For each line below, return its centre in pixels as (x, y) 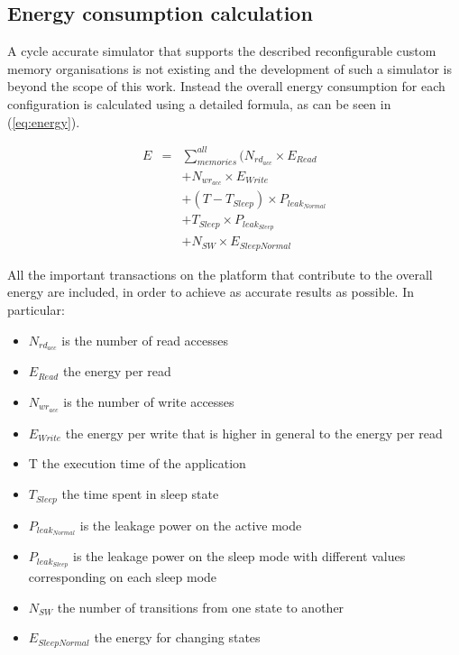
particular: (36, 309)
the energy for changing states (177, 637)
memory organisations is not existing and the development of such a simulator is (229, 68)
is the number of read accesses (145, 340)
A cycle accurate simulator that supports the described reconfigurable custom (222, 51)
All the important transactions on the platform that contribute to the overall (220, 274)
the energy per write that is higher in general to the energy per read (254, 433)
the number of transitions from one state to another (201, 607)
